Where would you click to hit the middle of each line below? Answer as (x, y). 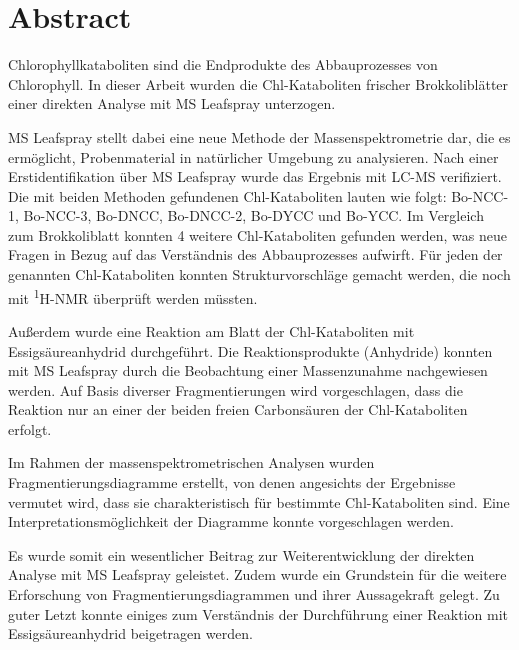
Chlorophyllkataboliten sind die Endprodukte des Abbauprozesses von (223, 64)
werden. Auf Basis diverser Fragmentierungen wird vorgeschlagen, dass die (235, 389)
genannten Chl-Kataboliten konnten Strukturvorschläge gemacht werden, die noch (259, 274)
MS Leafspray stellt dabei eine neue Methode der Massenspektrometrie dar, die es (259, 136)
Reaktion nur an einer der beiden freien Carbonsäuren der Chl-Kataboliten (238, 409)
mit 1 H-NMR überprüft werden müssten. (133, 296)
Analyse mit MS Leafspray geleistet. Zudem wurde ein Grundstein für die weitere (257, 574)
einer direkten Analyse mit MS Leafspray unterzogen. (172, 103)
